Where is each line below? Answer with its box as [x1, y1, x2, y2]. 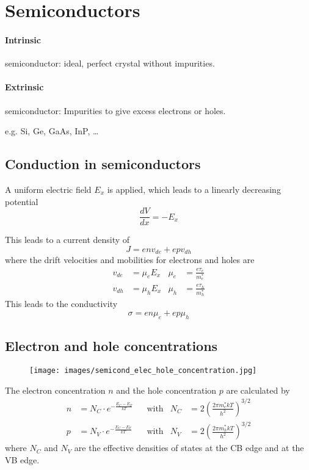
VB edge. [5, 453, 40, 466]
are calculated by [226, 383, 290, 396]
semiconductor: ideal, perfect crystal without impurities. [5, 57, 215, 70]
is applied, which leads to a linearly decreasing [107, 183, 281, 195]
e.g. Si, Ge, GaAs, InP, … [5, 125, 99, 137]
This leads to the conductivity [5, 297, 118, 310]
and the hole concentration [116, 383, 217, 396]
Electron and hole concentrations [5, 336, 218, 355]
